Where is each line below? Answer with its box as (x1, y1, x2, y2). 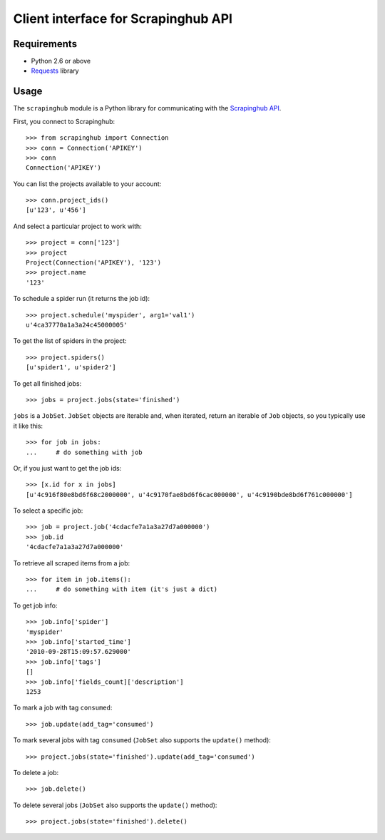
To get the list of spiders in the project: (13, 337, 128, 345)
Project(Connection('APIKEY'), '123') (26, 259, 162, 267)
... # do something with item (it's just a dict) (26, 585, 217, 593)
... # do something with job (26, 448, 143, 456)
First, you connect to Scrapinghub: (13, 117, 115, 126)
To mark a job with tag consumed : (13, 703, 113, 712)
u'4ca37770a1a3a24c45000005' (26, 321, 128, 329)
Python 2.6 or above (31, 57, 91, 66)
